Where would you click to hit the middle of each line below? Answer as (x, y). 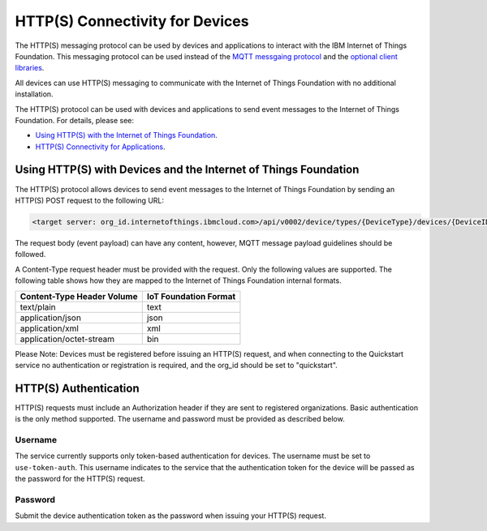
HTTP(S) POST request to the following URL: (90, 200)
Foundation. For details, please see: (74, 120)
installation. (34, 94)
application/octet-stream (67, 339)
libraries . (30, 68)
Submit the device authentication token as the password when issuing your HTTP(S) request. (170, 516)
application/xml (49, 328)
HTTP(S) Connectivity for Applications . (100, 147)
